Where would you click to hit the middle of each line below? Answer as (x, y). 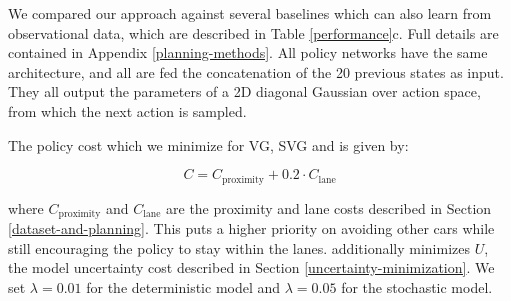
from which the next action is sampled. (127, 110)
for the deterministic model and (183, 286)
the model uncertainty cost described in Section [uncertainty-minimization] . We (251, 267)
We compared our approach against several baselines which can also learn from (250, 13)
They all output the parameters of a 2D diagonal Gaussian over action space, (244, 91)
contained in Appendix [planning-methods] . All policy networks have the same (248, 52)
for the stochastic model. (417, 286)
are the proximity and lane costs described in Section (329, 207)
